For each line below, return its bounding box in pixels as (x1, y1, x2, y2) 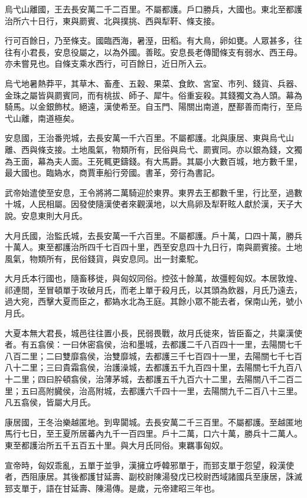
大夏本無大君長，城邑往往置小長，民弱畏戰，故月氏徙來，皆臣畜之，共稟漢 (5, 326, 294, 339)
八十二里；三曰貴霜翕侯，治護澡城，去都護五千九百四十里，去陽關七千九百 (5, 361, 294, 373)
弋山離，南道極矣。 (5, 112, 79, 124)
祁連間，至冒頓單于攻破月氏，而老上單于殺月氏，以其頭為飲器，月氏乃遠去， (5, 283, 302, 296)
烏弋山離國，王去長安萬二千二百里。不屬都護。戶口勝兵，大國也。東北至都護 (5, 3, 302, 15)
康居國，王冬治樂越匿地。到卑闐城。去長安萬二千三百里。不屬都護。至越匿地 (5, 415, 302, 428)
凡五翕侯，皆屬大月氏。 (5, 396, 96, 408)
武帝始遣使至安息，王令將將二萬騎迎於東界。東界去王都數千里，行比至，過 (5, 186, 294, 198)
